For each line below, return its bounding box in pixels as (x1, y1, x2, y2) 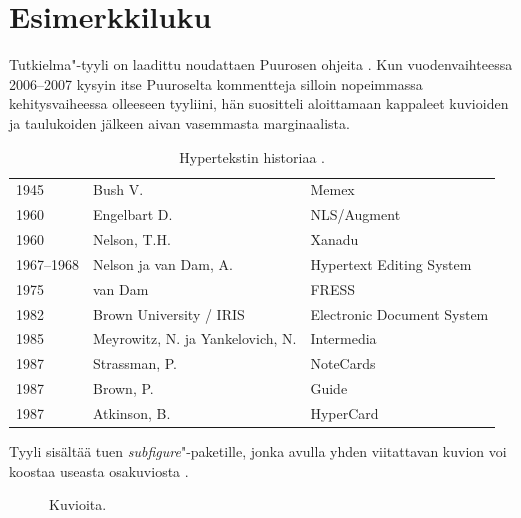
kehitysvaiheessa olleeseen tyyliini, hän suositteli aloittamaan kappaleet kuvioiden (9, 93, 509, 114)
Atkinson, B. (93, 402, 171, 423)
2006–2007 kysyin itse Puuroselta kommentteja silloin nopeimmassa (9, 73, 423, 94)
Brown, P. (93, 378, 154, 399)
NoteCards (310, 353, 376, 374)
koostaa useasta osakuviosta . (9, 460, 189, 481)
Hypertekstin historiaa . (179, 146, 325, 167)
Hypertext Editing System (310, 253, 472, 274)
